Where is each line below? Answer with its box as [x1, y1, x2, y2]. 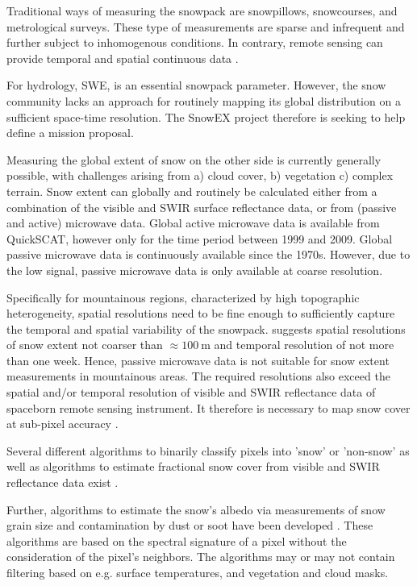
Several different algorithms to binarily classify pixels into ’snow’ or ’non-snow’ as [6, 442, 410, 459]
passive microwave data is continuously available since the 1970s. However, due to [6, 246, 411, 263]
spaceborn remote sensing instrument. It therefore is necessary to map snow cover [6, 399, 411, 416]
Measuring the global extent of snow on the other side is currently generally [6, 151, 382, 168]
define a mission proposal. [6, 124, 134, 141]
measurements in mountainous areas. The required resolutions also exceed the [6, 368, 390, 384]
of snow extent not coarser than [6, 336, 163, 353]
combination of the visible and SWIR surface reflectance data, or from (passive [6, 198, 397, 215]
